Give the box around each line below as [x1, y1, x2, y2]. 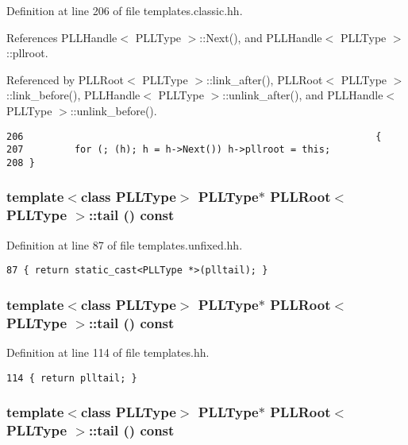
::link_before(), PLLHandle [6, 87, 140, 103]
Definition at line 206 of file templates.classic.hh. [6, 2, 243, 18]
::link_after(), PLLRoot [206, 71, 323, 87]
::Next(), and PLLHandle [199, 29, 322, 45]
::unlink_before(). [70, 102, 157, 118]
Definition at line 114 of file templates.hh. [6, 344, 210, 361]
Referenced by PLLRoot [6, 71, 125, 87]
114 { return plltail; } [6, 372, 137, 384]
